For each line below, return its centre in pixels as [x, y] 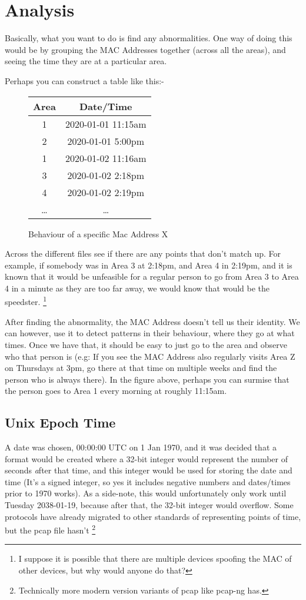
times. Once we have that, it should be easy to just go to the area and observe [146, 344]
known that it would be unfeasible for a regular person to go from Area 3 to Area [152, 276]
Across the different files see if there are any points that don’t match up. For [143, 253]
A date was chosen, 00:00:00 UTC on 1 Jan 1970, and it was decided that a [141, 447]
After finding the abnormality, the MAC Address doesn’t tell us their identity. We [152, 321]
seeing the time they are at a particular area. [86, 61]
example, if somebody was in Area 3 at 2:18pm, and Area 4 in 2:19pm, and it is [149, 265]
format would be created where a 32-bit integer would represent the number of [146, 458]
